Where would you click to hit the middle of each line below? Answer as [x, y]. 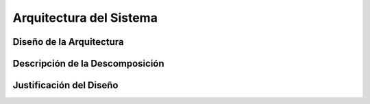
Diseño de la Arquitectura [68, 42]
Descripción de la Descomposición [88, 64]
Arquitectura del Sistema [85, 18]
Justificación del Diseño [65, 85]
